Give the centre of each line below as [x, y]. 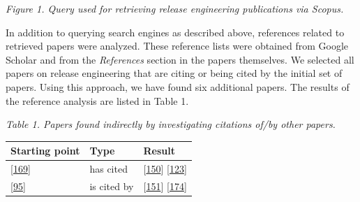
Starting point [45, 151]
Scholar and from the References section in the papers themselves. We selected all [180, 59]
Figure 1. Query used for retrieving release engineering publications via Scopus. [175, 8]
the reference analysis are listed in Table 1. [97, 100]
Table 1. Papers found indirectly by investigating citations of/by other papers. [171, 124]
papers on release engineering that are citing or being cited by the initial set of [174, 73]
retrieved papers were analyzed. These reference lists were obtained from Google [177, 46]
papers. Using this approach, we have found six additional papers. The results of [178, 86]
